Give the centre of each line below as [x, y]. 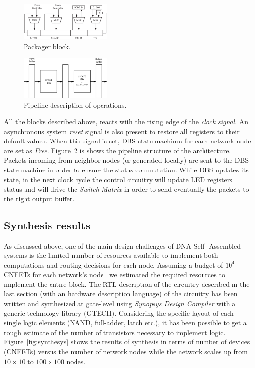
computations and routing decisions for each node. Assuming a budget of [114, 265]
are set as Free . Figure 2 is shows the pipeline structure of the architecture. [117, 150]
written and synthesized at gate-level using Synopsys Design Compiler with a [120, 303]
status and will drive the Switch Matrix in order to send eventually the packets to [127, 189]
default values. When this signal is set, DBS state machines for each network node [127, 141]
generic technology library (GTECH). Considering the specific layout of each [119, 313]
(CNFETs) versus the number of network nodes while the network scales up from [126, 352]
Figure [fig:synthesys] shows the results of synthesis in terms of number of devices [127, 342]
